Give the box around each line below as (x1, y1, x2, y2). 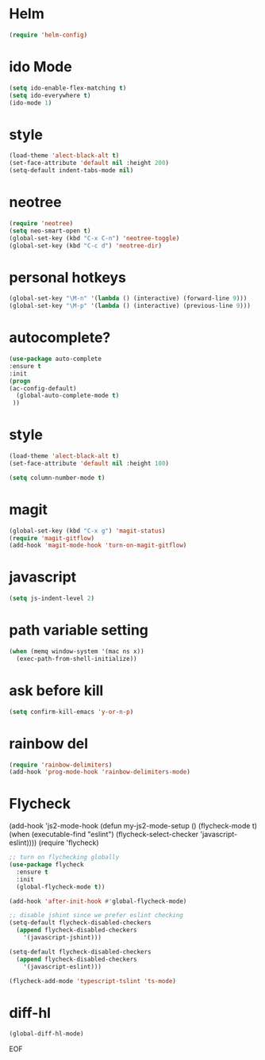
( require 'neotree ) (9, 219, 74, 227)
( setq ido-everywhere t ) (9, 91, 91, 99)
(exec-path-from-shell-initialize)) (16, 655, 137, 662)
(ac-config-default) (9, 384, 78, 393)
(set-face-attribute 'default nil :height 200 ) (9, 159, 170, 167)
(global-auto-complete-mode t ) (16, 392, 120, 400)
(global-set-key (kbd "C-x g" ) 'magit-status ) (9, 527, 166, 535)
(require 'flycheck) (38, 838, 99, 847)
